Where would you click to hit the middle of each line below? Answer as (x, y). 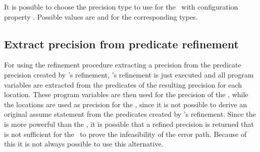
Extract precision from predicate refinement (121, 44)
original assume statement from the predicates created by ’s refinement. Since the (130, 114)
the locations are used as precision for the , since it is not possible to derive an (126, 104)
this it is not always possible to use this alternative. (84, 144)
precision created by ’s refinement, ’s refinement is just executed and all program (129, 74)
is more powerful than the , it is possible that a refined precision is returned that (129, 124)
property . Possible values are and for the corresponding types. (101, 16)
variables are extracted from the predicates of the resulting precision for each (123, 84)
